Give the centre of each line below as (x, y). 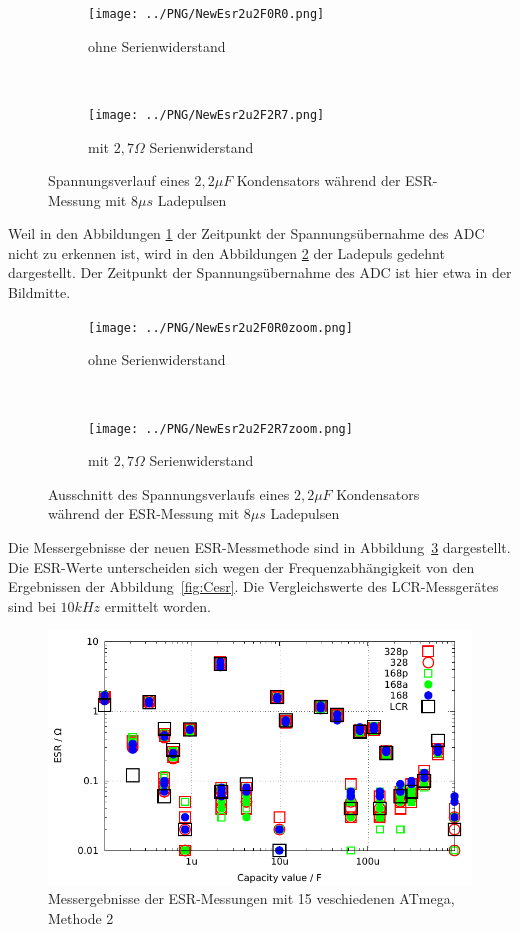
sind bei (32, 605)
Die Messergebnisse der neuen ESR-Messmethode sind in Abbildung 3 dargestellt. (259, 546)
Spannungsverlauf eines (119, 180)
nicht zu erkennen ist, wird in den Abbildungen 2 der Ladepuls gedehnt (226, 252)
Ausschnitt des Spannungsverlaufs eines (169, 493)
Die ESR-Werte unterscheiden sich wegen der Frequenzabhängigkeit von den (241, 566)
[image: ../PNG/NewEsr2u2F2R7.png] (206, 114)
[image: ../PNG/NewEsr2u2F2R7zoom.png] (220, 428)
